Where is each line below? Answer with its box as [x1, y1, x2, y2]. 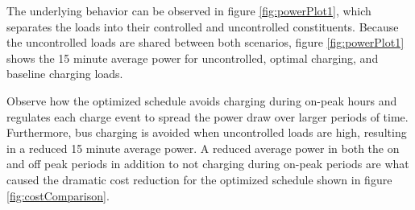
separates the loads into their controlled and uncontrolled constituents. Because [6, 18, 399, 35]
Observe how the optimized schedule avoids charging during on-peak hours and [6, 92, 397, 109]
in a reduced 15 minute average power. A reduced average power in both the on [6, 139, 400, 156]
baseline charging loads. [6, 65, 123, 82]
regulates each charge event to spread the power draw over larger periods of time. [6, 108, 409, 125]
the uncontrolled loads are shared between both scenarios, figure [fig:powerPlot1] [6, 34, 405, 51]
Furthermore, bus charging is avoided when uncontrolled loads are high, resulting [6, 124, 407, 141]
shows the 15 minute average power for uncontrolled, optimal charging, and [6, 49, 379, 66]
